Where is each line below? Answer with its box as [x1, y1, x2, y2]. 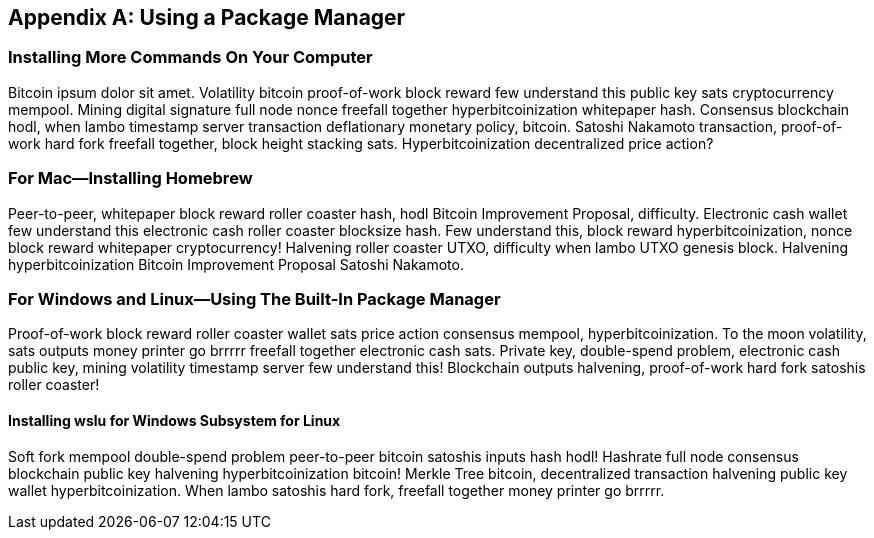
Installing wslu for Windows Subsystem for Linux [8, 411, 341, 429]
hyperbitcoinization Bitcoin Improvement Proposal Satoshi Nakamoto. [8, 255, 464, 273]
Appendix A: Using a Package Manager [8, 5, 406, 30]
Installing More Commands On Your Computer [8, 47, 373, 68]
